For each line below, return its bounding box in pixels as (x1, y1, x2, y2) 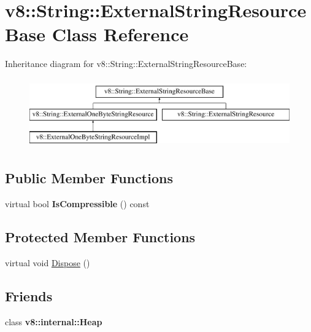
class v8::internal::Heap (5, 315, 102, 328)
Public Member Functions (5, 168, 173, 188)
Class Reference (52, 22, 189, 47)
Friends (5, 286, 53, 305)
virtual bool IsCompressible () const (5, 197, 150, 210)
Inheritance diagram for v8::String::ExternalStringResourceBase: (5, 57, 247, 70)
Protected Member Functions (5, 227, 196, 247)
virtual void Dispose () (5, 256, 90, 269)
